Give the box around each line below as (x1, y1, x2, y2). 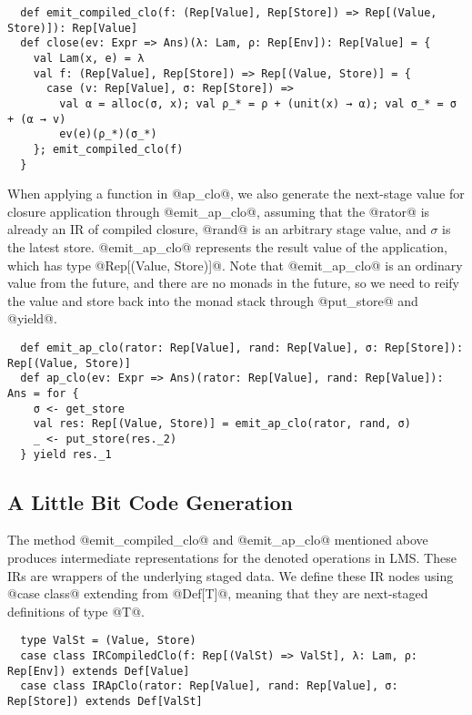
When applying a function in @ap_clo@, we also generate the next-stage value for (7, 184, 465, 203)
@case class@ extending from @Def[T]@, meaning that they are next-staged (7, 584, 428, 603)
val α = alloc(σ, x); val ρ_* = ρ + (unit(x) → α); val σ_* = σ (59, 97, 457, 110)
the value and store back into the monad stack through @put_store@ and (7, 291, 418, 310)
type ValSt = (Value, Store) (20, 634, 196, 648)
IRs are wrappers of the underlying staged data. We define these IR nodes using (7, 566, 454, 585)
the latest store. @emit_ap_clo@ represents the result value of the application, (7, 238, 447, 256)
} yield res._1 (20, 447, 112, 461)
